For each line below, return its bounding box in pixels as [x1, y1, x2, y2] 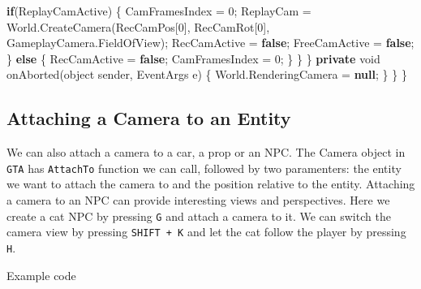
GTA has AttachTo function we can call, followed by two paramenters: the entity [6, 159, 402, 176]
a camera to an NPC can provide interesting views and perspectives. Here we [6, 192, 390, 209]
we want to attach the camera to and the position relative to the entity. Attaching [6, 175, 415, 192]
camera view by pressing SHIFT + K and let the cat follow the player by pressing [6, 223, 406, 240]
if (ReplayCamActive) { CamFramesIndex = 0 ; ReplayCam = [6, 2, 311, 19]
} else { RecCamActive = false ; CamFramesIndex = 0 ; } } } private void [6, 50, 380, 67]
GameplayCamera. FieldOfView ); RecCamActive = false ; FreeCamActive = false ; [6, 34, 415, 51]
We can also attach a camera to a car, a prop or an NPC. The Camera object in [6, 144, 406, 161]
